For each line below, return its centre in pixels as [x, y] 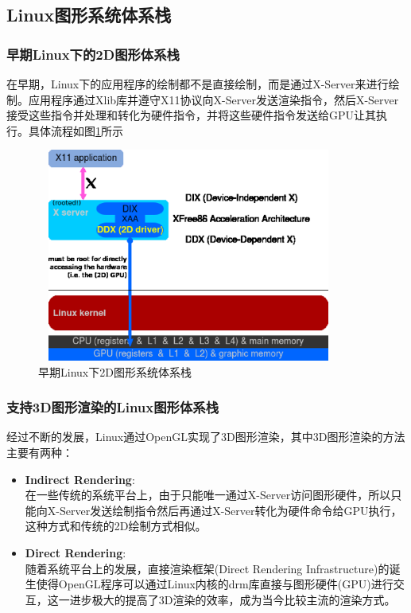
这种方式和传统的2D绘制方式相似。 [116, 526]
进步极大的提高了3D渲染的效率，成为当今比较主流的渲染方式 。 [233, 599]
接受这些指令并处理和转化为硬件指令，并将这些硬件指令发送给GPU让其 [192, 115]
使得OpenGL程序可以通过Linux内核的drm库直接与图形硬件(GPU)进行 [215, 584]
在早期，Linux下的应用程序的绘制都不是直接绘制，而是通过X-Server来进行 [198, 84]
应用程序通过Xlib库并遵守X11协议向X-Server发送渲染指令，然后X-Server [213, 99]
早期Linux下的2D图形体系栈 [93, 54]
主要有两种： [40, 452]
